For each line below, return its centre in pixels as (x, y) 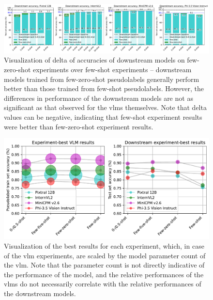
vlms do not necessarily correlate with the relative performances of (103, 284)
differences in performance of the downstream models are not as (99, 98)
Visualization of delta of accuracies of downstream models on (94, 60)
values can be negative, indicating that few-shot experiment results (103, 117)
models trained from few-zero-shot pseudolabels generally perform (102, 79)
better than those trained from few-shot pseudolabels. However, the (104, 88)
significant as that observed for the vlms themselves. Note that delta (105, 107)
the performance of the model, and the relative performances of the (104, 274)
